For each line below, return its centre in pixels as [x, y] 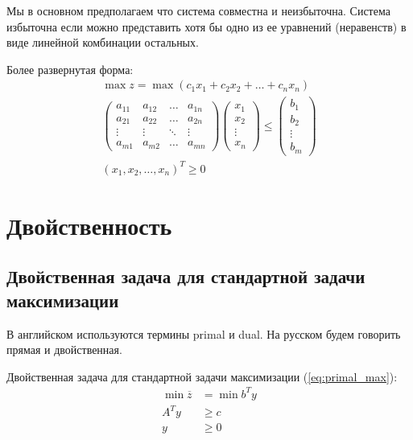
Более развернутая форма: [70, 69]
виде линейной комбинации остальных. [103, 42]
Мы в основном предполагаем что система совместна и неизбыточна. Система [198, 10]
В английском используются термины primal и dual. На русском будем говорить [204, 333]
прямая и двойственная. [64, 350]
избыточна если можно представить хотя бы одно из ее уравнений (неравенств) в [206, 26]
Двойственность [89, 225]
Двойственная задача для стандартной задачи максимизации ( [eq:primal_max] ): [202, 376]
